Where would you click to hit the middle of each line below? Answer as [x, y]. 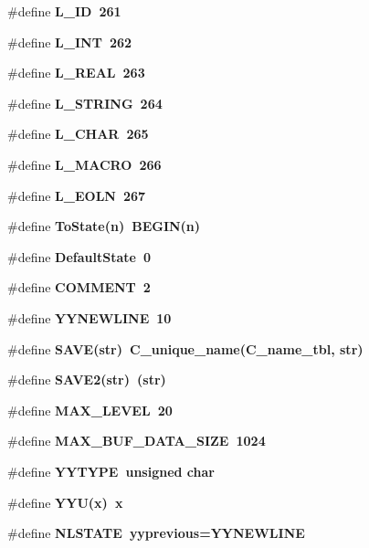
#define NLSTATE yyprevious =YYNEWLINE [156, 533]
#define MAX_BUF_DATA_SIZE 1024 [137, 441]
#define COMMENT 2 [79, 287]
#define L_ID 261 [64, 11]
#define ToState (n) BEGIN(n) [104, 226]
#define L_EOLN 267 [77, 195]
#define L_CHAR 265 [78, 134]
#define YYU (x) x [65, 502]
